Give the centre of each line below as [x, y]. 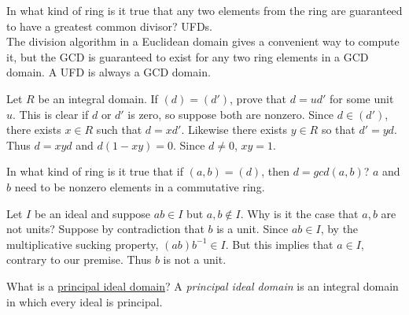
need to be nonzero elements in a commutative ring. [140, 186]
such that [119, 130]
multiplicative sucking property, [83, 244]
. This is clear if [51, 114]
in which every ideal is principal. [85, 301]
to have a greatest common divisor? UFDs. [110, 26]
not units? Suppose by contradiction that [105, 229]
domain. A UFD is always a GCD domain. [109, 72]
